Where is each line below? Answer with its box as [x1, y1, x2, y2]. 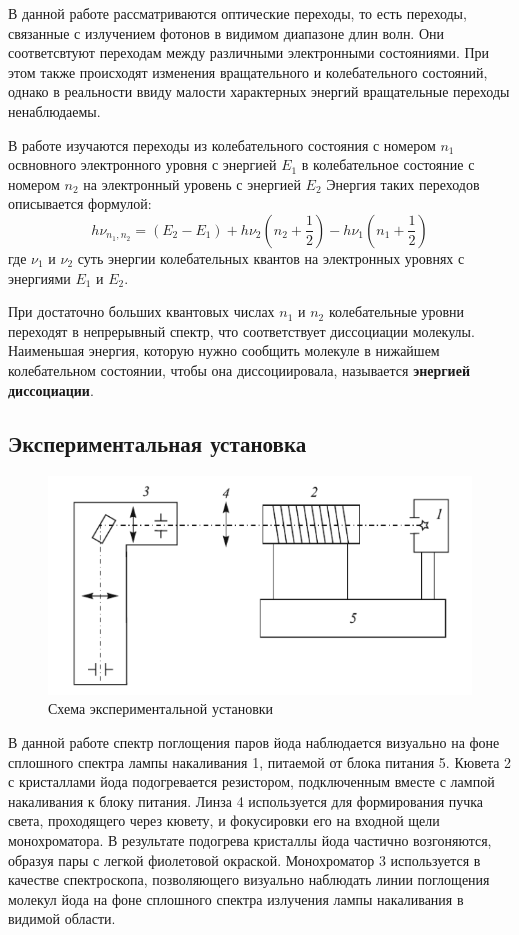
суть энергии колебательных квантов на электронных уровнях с [77, 247, 465, 268]
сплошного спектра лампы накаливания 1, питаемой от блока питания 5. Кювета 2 [8, 751, 512, 772]
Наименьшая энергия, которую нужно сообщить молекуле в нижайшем [8, 340, 440, 361]
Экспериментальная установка [8, 428, 307, 459]
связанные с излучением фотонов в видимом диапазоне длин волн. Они [8, 22, 445, 43]
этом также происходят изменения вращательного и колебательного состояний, [8, 61, 488, 82]
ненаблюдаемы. [8, 100, 101, 121]
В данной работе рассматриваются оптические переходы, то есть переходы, [8, 3, 467, 23]
